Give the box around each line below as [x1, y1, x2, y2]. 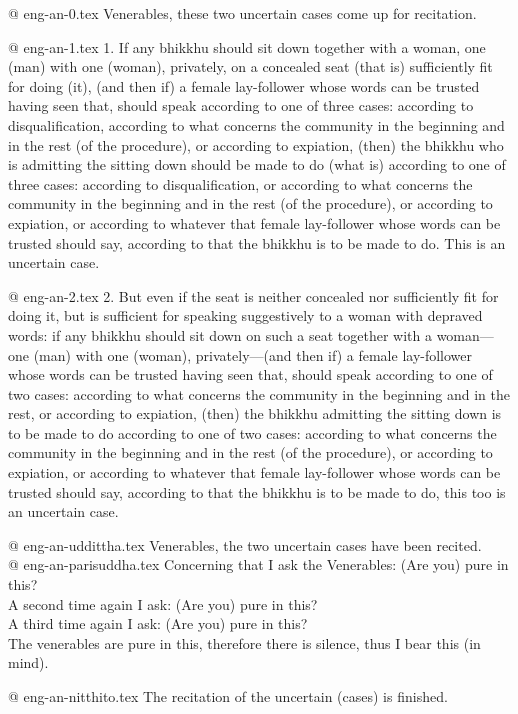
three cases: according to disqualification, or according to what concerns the [8, 173, 473, 194]
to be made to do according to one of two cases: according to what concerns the [8, 422, 497, 443]
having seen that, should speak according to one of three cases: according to [8, 95, 474, 116]
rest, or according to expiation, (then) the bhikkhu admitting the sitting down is [8, 403, 502, 424]
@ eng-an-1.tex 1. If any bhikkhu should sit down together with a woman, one [8, 36, 486, 57]
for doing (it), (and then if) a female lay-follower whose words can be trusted [8, 75, 480, 96]
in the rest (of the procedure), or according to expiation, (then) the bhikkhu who [8, 134, 504, 155]
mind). [8, 652, 49, 673]
